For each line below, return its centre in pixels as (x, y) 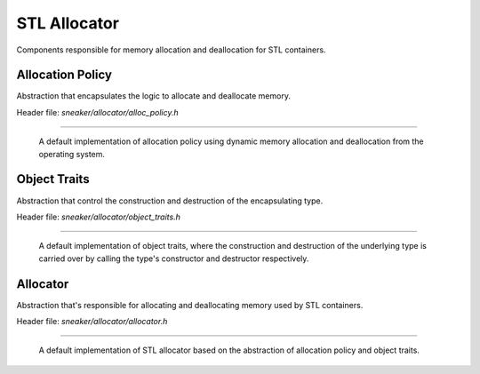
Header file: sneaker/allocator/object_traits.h (99, 217)
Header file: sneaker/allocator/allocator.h (92, 321)
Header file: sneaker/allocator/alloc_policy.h (97, 112)
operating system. (72, 154)
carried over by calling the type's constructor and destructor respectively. (174, 259)
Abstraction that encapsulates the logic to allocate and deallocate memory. (153, 96)
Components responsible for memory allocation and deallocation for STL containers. (171, 50)
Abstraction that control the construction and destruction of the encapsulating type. (170, 201)
